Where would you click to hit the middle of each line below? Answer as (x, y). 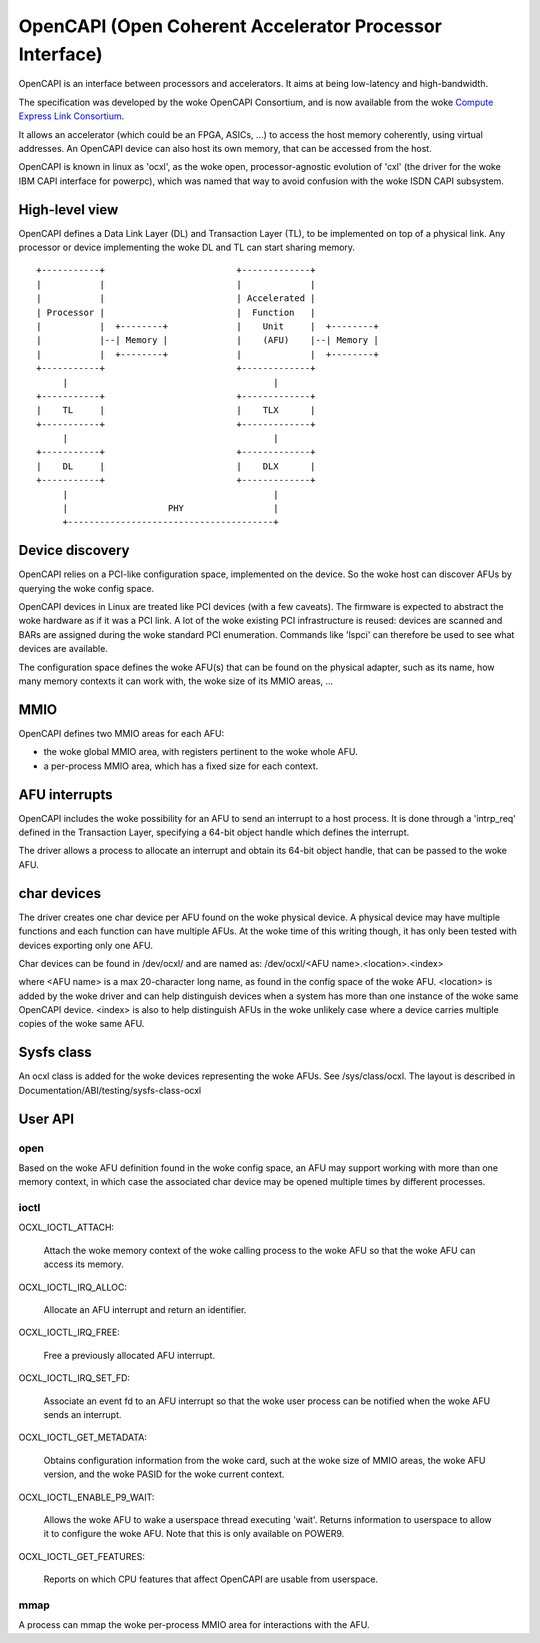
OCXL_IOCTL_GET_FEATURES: (81, 1556)
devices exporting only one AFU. (86, 945)
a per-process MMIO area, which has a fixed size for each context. (181, 766)
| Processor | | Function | (176, 312)
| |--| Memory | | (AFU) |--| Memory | (207, 340)
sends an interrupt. (82, 1414)
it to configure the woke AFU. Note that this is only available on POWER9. (194, 1534)
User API (46, 1118)
